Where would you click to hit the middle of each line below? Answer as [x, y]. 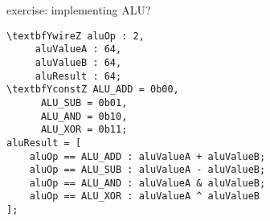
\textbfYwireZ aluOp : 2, [76, 36]
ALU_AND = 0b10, [84, 116]
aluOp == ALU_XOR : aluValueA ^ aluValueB [144, 196]
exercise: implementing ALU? [79, 10]
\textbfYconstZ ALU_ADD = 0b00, [93, 90]
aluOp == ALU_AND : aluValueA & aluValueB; [147, 183]
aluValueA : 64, [78, 49]
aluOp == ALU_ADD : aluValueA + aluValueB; [147, 156]
